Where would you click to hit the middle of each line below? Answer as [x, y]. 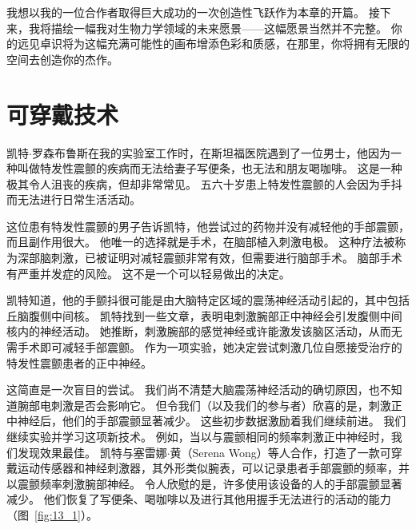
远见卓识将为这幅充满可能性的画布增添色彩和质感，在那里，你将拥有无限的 [213, 44]
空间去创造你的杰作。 [62, 59]
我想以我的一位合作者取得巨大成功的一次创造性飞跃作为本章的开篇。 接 [193, 12]
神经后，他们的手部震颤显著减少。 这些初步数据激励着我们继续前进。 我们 [212, 421]
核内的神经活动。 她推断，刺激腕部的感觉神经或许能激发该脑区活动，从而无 [204, 331]
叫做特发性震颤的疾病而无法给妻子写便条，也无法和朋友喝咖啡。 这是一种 [210, 168]
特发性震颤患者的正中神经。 [79, 362]
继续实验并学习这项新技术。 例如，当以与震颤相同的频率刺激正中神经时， [199, 436]
